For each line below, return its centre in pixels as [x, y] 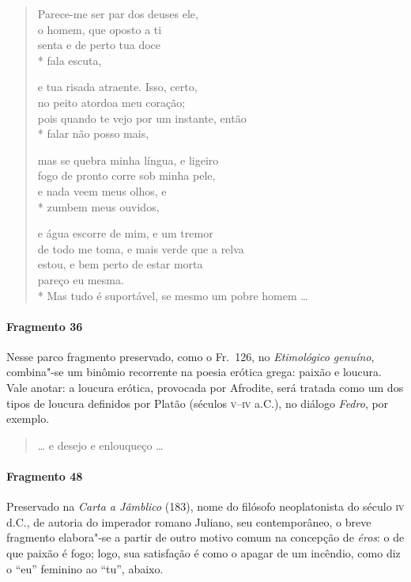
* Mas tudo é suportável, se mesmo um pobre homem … [173, 295]
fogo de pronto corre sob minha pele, [126, 175]
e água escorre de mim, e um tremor [125, 233]
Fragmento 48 [45, 476]
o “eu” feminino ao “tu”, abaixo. [85, 568]
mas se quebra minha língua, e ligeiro [128, 160]
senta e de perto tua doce [99, 45]
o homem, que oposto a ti [100, 29]
